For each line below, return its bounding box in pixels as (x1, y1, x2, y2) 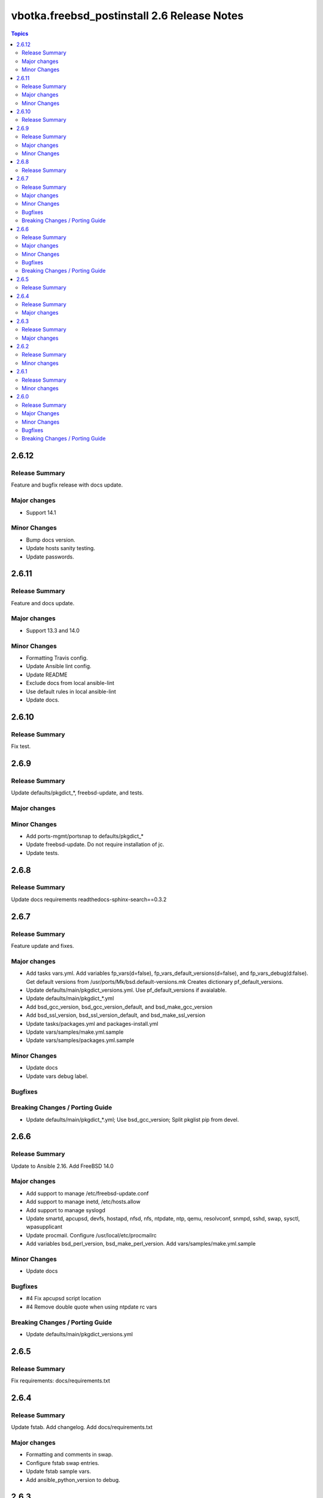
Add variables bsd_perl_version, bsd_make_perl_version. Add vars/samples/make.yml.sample (26, 1240, 256, 1248)
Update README (26, 671, 68, 678)
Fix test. (11, 743, 31, 750)
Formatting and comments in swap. (26, 1451, 113, 1458)
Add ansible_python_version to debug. (26, 1476, 121, 1483)
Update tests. (26, 849, 59, 856)
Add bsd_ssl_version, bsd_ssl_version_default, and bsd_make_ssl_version (26, 1011, 206, 1019)
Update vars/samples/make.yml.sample (26, 1028, 124, 1035)
